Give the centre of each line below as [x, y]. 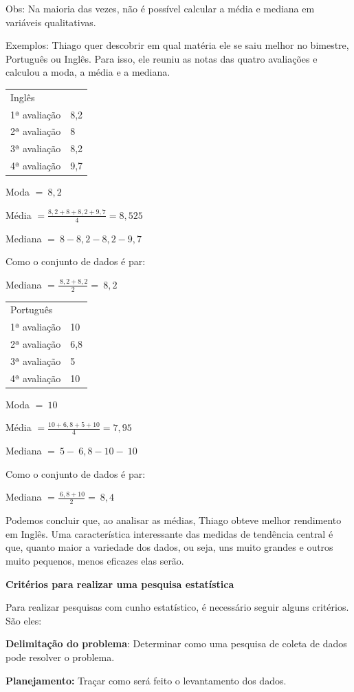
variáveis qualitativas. [51, 22]
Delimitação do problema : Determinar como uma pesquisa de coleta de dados [176, 643]
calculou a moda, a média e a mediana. [88, 72]
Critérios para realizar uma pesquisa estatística [120, 584]
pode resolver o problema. [60, 657]
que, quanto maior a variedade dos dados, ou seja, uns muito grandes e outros [169, 547]
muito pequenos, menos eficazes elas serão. [95, 561]
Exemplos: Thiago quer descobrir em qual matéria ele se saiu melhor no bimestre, [177, 45]
